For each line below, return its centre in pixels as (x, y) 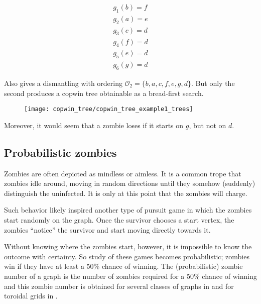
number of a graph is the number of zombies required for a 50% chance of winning (130, 276)
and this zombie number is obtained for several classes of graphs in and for (119, 286)
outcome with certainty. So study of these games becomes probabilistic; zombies (127, 256)
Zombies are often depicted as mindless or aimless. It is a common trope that (123, 173)
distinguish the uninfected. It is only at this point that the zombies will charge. (126, 193)
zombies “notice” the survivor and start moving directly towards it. (107, 229)
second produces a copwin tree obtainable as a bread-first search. (104, 93)
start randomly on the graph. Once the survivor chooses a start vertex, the (119, 219)
